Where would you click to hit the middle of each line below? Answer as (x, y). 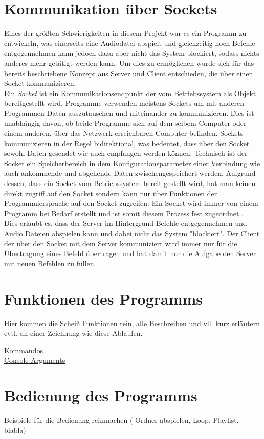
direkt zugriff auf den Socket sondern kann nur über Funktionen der (111, 193)
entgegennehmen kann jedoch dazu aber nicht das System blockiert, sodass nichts (132, 53)
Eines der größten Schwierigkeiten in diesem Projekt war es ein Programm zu (125, 33)
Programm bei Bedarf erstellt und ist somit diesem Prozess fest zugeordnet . (124, 213)
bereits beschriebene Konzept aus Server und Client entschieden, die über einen (129, 73)
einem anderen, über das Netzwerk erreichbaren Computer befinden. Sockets (124, 133)
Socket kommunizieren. (40, 83)
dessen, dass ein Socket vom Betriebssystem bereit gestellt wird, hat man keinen (130, 183)
